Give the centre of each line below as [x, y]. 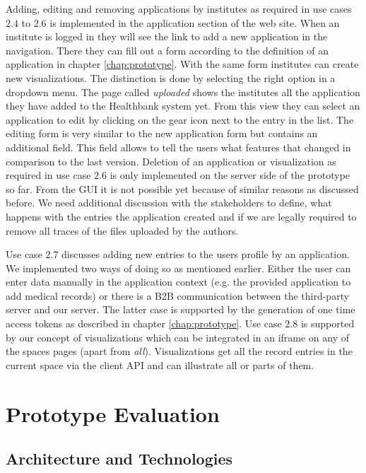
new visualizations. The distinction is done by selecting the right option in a [171, 77]
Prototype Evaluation [113, 413]
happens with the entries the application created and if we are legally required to [181, 216]
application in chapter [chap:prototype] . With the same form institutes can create [182, 64]
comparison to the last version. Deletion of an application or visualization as [171, 161]
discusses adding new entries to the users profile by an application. [206, 254]
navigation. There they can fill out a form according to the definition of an [167, 50]
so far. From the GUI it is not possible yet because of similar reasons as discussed [182, 188]
